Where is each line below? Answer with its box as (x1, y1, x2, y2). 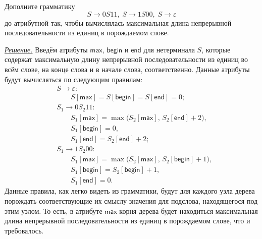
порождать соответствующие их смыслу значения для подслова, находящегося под (5, 195, 258, 206)
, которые (201, 44, 231, 54)
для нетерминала (143, 44, 195, 54)
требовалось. (5, 225, 44, 235)
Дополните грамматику (5, 1, 75, 11)
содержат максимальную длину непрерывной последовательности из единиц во (5, 54, 248, 65)
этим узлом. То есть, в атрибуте (5, 205, 102, 216)
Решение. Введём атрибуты (5, 44, 88, 54)
